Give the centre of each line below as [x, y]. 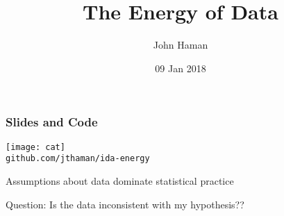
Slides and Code [52, 122]
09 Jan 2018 [181, 68]
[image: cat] [35, 147]
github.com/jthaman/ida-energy [78, 159]
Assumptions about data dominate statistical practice [120, 180]
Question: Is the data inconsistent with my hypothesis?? [125, 204]
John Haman [181, 45]
